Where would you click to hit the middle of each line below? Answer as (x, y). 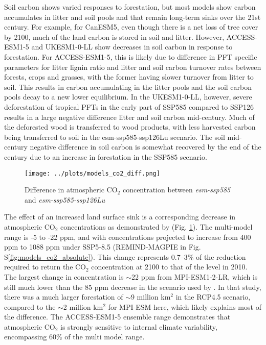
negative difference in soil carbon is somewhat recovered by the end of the (146, 147)
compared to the (30, 306)
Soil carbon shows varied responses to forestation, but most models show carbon (130, 7)
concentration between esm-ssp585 (176, 190)
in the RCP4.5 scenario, (213, 297)
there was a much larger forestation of (64, 297)
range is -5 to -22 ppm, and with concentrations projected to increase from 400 (128, 237)
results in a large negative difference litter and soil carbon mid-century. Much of (129, 117)
